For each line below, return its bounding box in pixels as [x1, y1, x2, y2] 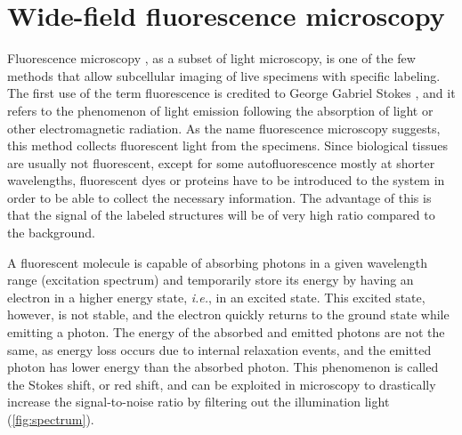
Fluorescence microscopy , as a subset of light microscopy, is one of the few [7, 49, 416, 68]
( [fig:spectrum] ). [7, 410, 94, 428]
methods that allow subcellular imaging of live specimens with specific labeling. [7, 66, 441, 85]
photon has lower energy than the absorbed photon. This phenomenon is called [7, 358, 439, 376]
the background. [7, 223, 95, 242]
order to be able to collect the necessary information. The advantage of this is [7, 188, 432, 206]
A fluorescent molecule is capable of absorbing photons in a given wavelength [7, 253, 428, 271]
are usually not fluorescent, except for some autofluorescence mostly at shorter [7, 153, 435, 172]
